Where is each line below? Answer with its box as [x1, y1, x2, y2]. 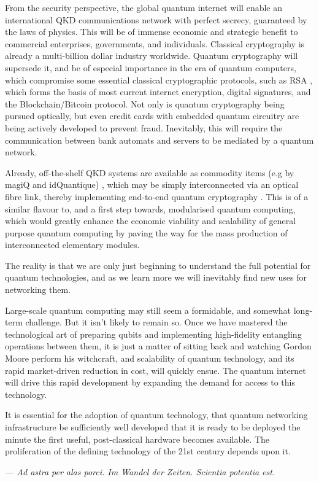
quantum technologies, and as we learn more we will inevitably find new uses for [5, 271, 307, 284]
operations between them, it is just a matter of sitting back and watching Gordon [5, 340, 312, 352]
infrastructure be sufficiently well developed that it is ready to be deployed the [5, 421, 301, 433]
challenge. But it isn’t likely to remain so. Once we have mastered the [25, 316, 288, 328]
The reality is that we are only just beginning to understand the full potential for [5, 258, 311, 271]
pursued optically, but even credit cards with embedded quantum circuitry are [5, 109, 299, 122]
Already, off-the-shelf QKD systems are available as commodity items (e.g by [5, 166, 294, 179]
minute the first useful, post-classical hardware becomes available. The [5, 432, 270, 445]
